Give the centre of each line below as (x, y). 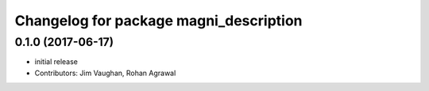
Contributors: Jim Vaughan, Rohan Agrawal (105, 73)
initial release (56, 62)
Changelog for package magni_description (158, 21)
